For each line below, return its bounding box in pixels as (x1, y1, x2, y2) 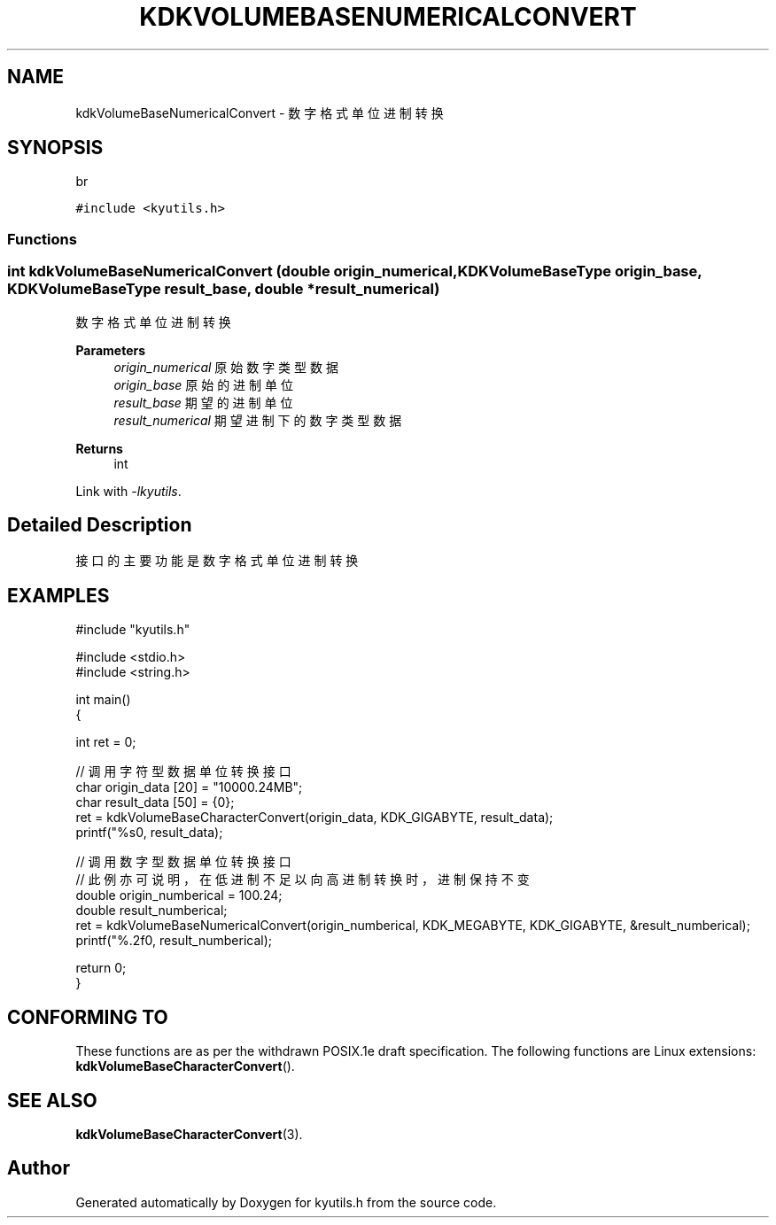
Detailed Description (7, 513, 192, 536)
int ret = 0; (75, 734, 136, 750)
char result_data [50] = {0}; (75, 795, 235, 810)
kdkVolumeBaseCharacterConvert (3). (75, 1126, 303, 1142)
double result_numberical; (75, 903, 228, 919)
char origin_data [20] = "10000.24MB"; (75, 779, 303, 795)
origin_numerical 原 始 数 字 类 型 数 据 (113, 359, 338, 375)
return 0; (75, 960, 127, 976)
